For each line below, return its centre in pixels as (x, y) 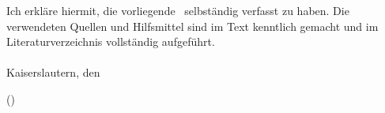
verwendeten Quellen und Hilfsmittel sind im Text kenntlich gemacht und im (192, 26)
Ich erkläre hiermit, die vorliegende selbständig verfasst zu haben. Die (178, 10)
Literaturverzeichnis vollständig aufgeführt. (111, 41)
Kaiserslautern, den (53, 72)
